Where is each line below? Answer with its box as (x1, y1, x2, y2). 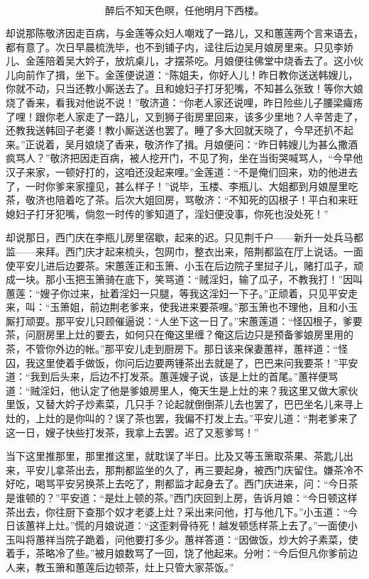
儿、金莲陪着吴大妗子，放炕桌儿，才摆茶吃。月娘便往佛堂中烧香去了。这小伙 (6, 53, 363, 68)
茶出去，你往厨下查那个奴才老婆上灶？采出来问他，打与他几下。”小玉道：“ (6, 504, 348, 519)
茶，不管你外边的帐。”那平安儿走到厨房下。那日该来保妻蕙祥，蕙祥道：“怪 (6, 341, 348, 356)
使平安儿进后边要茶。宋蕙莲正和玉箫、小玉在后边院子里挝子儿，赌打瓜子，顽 (6, 258, 363, 272)
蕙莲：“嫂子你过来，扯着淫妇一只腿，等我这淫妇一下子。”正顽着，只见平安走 (6, 285, 358, 300)
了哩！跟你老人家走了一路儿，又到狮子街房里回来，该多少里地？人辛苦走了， (6, 109, 363, 123)
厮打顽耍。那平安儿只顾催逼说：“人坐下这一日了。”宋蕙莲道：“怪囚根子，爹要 (6, 313, 363, 328)
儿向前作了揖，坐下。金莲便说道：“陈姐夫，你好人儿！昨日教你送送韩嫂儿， (6, 67, 358, 82)
